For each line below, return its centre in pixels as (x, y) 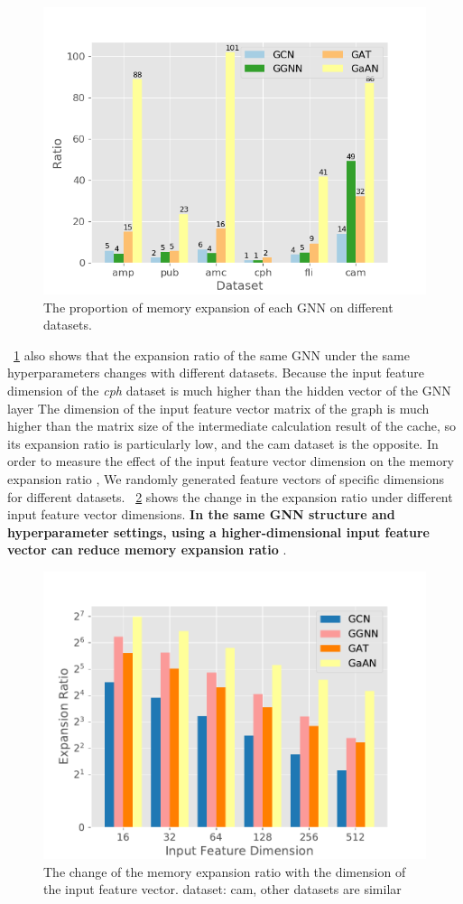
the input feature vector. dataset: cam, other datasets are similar (222, 889)
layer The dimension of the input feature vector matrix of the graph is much (218, 408)
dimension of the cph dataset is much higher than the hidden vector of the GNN (229, 390)
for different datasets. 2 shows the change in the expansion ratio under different (230, 496)
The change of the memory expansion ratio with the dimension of (225, 871)
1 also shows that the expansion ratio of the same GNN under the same (212, 354)
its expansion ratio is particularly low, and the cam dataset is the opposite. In (223, 443)
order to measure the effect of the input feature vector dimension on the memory (231, 461)
